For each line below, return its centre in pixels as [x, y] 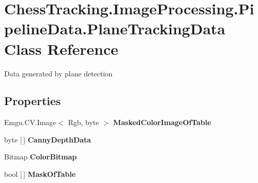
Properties [33, 101]
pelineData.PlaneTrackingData [115, 28]
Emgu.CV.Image [30, 122]
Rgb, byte [83, 122]
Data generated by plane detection [58, 73]
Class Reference [61, 48]
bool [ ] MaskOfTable [40, 174]
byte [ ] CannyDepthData [48, 139]
